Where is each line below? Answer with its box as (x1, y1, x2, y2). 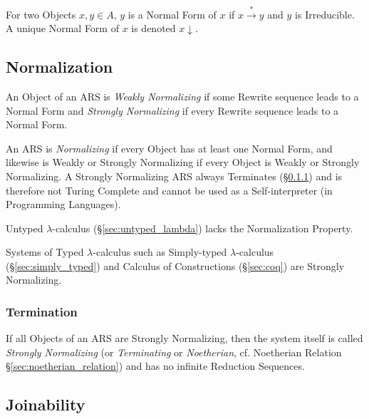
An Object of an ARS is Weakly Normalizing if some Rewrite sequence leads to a (6, 88, 359, 103)
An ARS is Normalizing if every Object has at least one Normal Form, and (6, 140, 333, 155)
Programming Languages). (6, 197, 121, 212)
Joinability (6, 393, 85, 415)
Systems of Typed (6, 244, 84, 259)
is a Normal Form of (128, 6, 217, 21)
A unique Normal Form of (6, 21, 119, 36)
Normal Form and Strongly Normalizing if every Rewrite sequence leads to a (6, 103, 339, 118)
